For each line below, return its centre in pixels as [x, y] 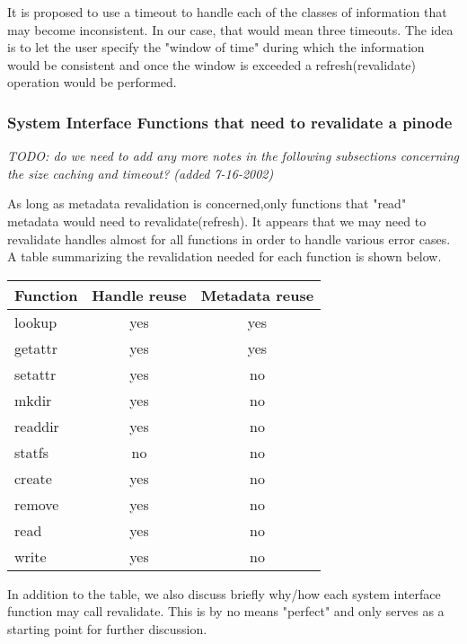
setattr [35, 374]
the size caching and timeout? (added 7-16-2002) [141, 173]
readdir [37, 426]
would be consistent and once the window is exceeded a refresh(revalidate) [211, 64]
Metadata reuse [257, 295]
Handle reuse [139, 295]
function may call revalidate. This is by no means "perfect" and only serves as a [226, 611]
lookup [36, 322]
